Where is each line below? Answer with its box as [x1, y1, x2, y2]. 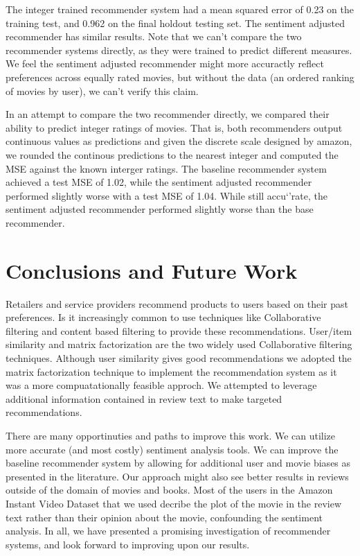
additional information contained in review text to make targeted [6, 391, 282, 406]
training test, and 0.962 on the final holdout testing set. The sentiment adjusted [6, 15, 345, 30]
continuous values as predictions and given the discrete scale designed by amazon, [6, 134, 352, 148]
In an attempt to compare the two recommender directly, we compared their [6, 107, 330, 121]
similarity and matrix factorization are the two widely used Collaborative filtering [6, 337, 352, 351]
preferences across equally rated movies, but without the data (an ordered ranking [6, 69, 354, 84]
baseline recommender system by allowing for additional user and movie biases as [6, 455, 351, 470]
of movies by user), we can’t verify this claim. [6, 83, 199, 98]
